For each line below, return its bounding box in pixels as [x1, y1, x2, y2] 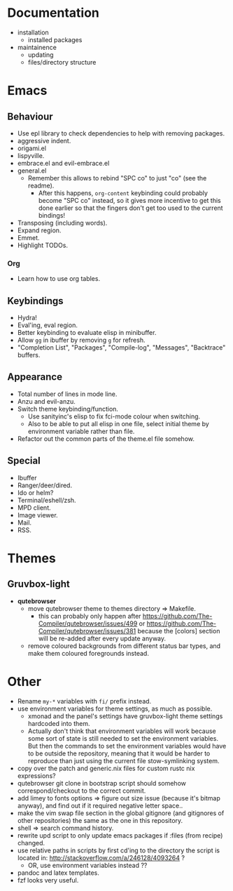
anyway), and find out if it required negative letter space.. [17, 801, 183, 810]
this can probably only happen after [38, 612, 141, 620]
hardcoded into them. [27, 719, 90, 727]
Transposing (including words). [17, 218, 108, 227]
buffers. [17, 351, 41, 359]
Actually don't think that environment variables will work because [27, 727, 216, 735]
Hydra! [17, 314, 37, 322]
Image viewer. [17, 510, 58, 519]
